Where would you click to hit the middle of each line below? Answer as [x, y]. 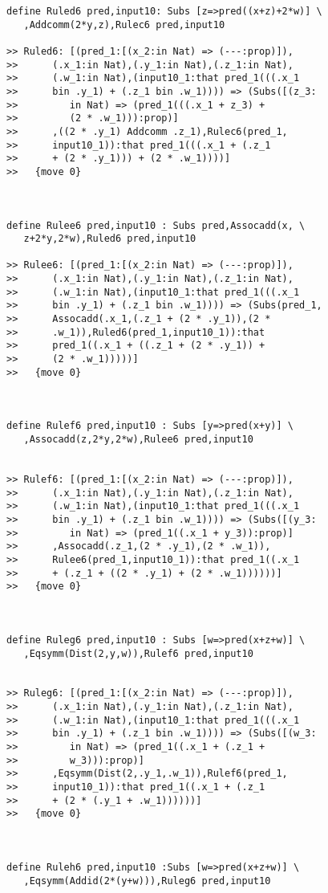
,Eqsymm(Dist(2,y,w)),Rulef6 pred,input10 [138, 653]
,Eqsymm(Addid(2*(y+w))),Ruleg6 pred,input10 [147, 881]
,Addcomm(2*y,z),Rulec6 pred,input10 [124, 24]
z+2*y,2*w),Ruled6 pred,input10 [110, 239]
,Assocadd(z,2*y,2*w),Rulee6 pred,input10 [138, 439]
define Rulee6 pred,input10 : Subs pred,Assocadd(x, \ [156, 225]
